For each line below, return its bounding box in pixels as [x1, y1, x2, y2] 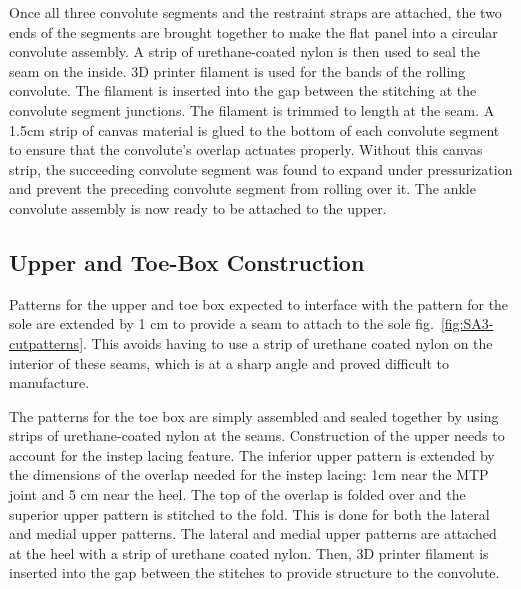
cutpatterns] [9, 332, 84, 353]
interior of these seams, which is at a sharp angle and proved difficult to [9, 352, 449, 373]
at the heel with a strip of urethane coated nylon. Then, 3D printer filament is [9, 542, 489, 563]
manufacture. [9, 372, 90, 393]
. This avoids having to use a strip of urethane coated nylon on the [83, 332, 493, 353]
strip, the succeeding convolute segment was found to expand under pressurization [9, 158, 513, 179]
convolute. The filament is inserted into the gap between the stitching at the [9, 80, 477, 101]
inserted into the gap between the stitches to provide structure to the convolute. [9, 562, 500, 583]
